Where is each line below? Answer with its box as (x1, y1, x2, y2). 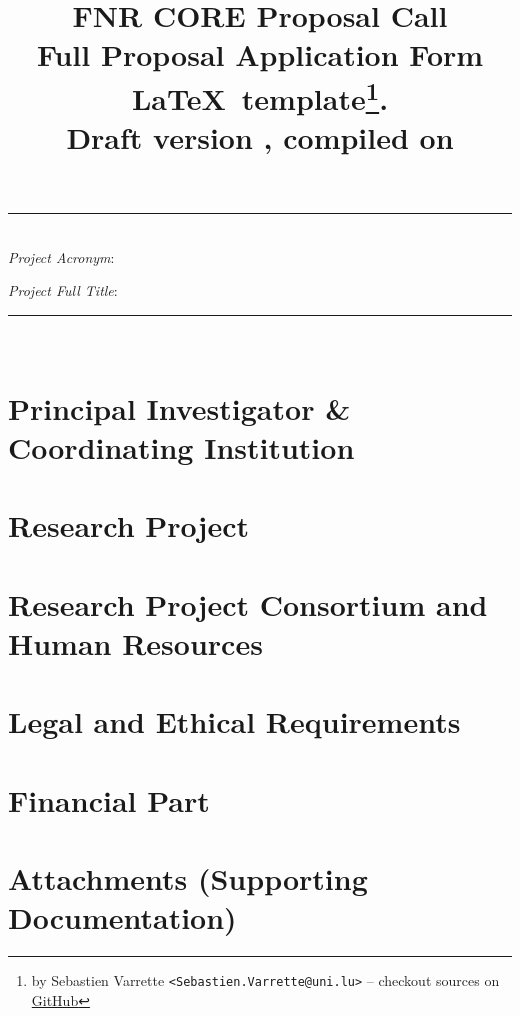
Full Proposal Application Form (36, 34, 484, 75)
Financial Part (8, 779, 210, 820)
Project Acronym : (8, 246, 115, 267)
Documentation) (8, 897, 237, 938)
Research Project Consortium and (8, 583, 488, 624)
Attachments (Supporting (8, 858, 368, 899)
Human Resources (8, 622, 263, 663)
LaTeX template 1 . (131, 73, 389, 118)
